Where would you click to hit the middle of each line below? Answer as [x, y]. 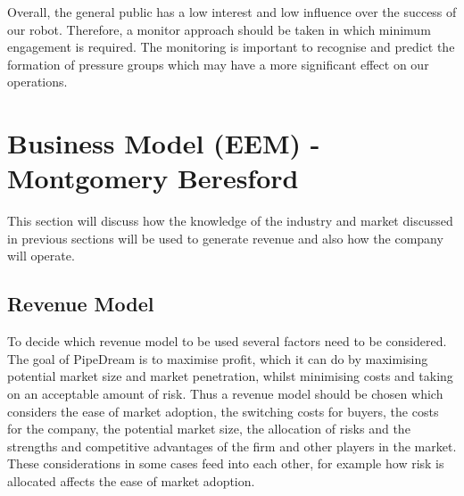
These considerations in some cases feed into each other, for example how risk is [226, 463]
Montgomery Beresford [153, 178]
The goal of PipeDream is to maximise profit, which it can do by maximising [218, 358]
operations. [37, 82]
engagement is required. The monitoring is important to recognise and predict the [231, 47]
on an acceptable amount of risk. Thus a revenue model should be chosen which [225, 394]
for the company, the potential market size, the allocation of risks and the [209, 429]
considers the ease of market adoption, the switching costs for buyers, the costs [223, 411]
